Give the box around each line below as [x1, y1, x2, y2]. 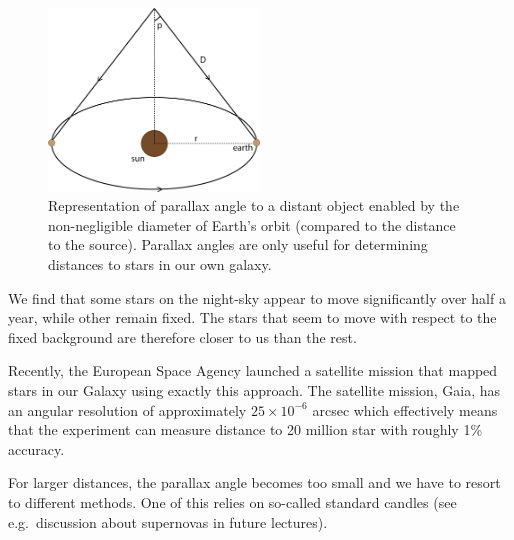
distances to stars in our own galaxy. [48, 254, 272, 275]
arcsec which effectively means [312, 399, 498, 420]
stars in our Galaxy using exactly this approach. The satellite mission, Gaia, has [8, 380, 501, 401]
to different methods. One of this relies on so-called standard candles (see [8, 492, 457, 513]
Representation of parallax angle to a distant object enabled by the [48, 195, 460, 216]
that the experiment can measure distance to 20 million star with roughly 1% [8, 419, 483, 440]
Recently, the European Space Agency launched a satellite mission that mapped [8, 360, 498, 381]
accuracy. [8, 438, 65, 459]
